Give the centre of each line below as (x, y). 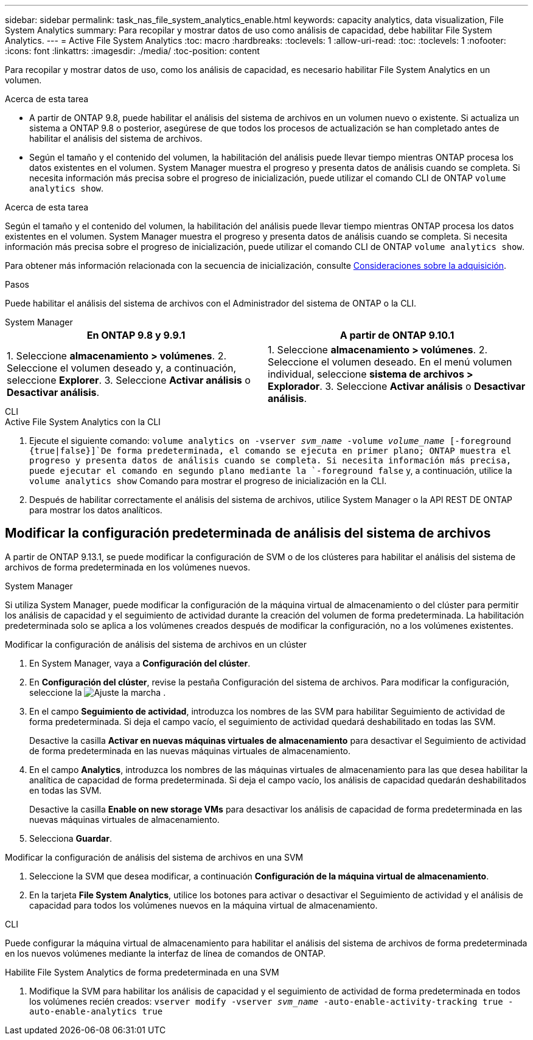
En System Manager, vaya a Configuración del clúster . (140, 663)
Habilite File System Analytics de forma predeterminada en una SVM (142, 972)
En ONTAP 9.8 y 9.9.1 (136, 335)
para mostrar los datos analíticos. (96, 510)
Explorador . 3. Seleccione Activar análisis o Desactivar (397, 386)
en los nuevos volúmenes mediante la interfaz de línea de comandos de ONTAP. (165, 953)
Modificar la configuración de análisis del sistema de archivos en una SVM (154, 857)
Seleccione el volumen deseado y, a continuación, (122, 368)
